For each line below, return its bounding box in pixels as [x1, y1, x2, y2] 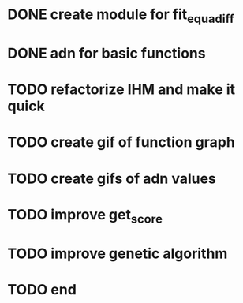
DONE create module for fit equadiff [7, 6, 234, 26]
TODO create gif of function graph [7, 133, 236, 151]
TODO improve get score [7, 205, 163, 226]
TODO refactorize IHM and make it [7, 80, 236, 99]
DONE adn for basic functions [7, 44, 206, 62]
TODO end [7, 280, 77, 298]
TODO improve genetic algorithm [7, 245, 228, 262]
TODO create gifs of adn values [7, 170, 216, 187]
